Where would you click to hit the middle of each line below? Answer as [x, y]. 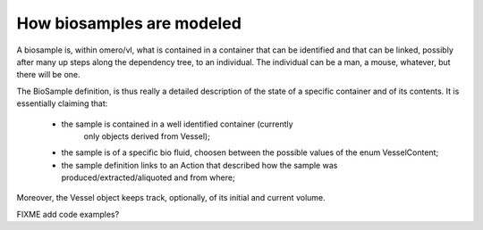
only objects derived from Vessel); [147, 136]
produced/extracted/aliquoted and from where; [148, 177]
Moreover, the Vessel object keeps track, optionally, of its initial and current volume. [171, 198]
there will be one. [48, 75]
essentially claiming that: [62, 103]
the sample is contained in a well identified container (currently [178, 124]
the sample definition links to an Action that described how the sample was [199, 165]
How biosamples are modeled [129, 23]
